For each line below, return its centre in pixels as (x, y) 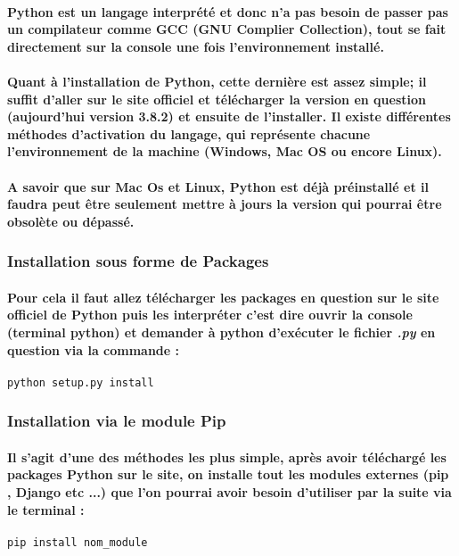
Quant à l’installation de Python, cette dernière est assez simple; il (217, 81)
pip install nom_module (78, 542)
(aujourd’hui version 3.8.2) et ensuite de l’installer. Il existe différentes (229, 116)
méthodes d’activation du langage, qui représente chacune (189, 133)
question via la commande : (94, 349)
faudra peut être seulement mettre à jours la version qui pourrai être (225, 204)
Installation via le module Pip (117, 421)
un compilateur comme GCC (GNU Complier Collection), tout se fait (227, 29)
